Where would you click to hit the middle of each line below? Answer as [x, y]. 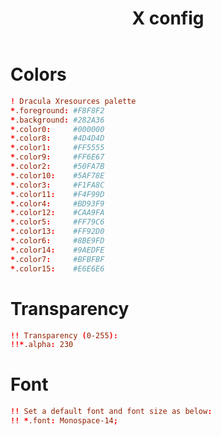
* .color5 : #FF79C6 [57, 222]
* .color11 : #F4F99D [57, 194]
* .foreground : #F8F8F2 [57, 110]
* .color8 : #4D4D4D [57, 138]
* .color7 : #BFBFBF [57, 259]
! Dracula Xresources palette [73, 101]
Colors [38, 74]
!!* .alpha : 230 [42, 345]
